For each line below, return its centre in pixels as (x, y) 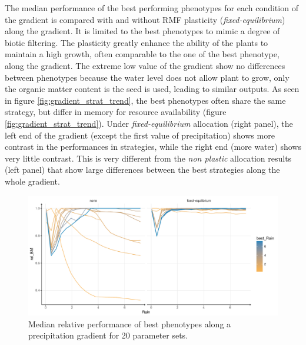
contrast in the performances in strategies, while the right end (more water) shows (153, 147)
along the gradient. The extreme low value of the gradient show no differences (145, 65)
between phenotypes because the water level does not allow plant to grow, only (147, 77)
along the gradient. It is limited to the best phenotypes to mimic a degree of (142, 31)
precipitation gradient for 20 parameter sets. (108, 335)
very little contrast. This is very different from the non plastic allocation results (148, 158)
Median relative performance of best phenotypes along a (130, 323)
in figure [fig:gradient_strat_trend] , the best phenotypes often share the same (145, 100)
